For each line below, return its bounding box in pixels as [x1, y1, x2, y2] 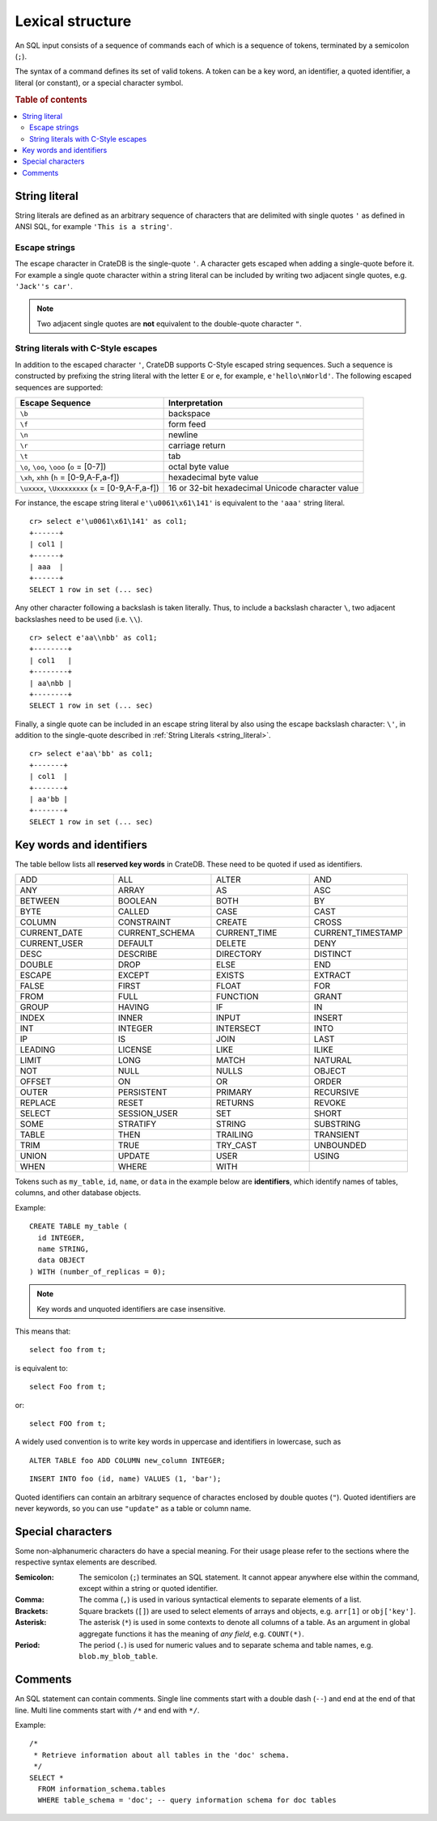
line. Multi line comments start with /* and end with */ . [15, 1705, 200, 1715]
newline [168, 429, 198, 440]
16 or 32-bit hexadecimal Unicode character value [168, 483, 359, 494]
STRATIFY [117, 1118, 157, 1130]
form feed [168, 419, 206, 430]
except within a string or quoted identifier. [78, 1583, 218, 1593]
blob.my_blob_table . [78, 1652, 158, 1661]
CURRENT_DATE [19, 927, 83, 938]
